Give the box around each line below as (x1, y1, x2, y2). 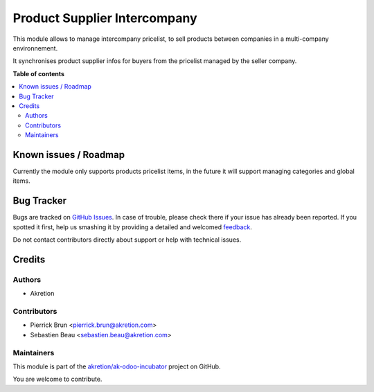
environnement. (12, 44, 58, 52)
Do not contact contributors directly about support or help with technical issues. (12, 235, 242, 244)
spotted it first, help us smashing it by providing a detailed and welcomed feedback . (12, 222, 253, 231)
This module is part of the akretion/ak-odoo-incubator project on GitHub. (12, 362, 221, 371)
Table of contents (12, 69, 65, 78)
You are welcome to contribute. (12, 375, 103, 384)
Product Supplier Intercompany (12, 10, 197, 26)
